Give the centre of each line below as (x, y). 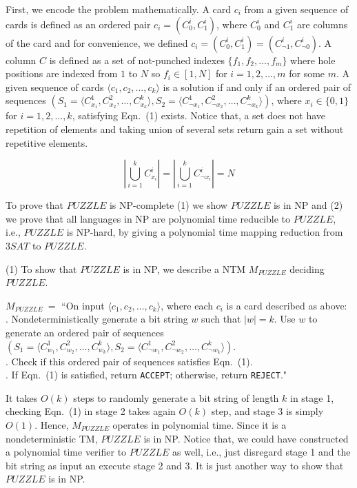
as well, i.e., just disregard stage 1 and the (261, 452)
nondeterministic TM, (52, 438)
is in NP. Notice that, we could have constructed (246, 438)
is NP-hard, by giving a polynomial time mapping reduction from (205, 232)
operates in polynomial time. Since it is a (200, 424)
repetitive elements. (47, 142)
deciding (307, 268)
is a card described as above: (287, 305)
